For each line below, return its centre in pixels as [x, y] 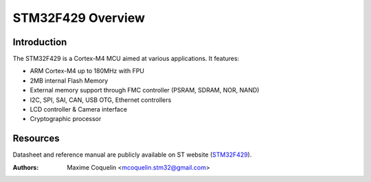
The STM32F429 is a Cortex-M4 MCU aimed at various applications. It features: [126, 59]
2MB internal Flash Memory [69, 80]
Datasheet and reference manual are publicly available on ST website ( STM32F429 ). [132, 155]
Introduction [40, 42]
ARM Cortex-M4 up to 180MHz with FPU [87, 71]
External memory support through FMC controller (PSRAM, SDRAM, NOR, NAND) [145, 90]
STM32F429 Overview [79, 18]
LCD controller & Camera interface [78, 109]
